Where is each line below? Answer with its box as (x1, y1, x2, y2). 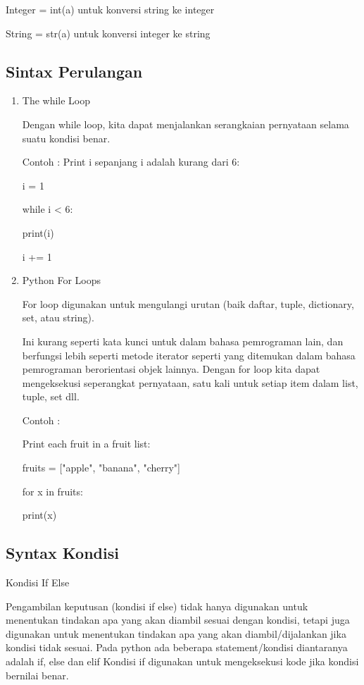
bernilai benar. (6, 667, 69, 682)
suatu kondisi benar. (22, 130, 111, 145)
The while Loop (22, 93, 91, 108)
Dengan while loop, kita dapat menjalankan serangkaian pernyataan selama (22, 116, 349, 131)
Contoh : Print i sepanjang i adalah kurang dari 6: (22, 154, 240, 169)
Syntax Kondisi (6, 542, 119, 564)
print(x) (22, 507, 57, 522)
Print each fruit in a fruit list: (22, 436, 151, 451)
